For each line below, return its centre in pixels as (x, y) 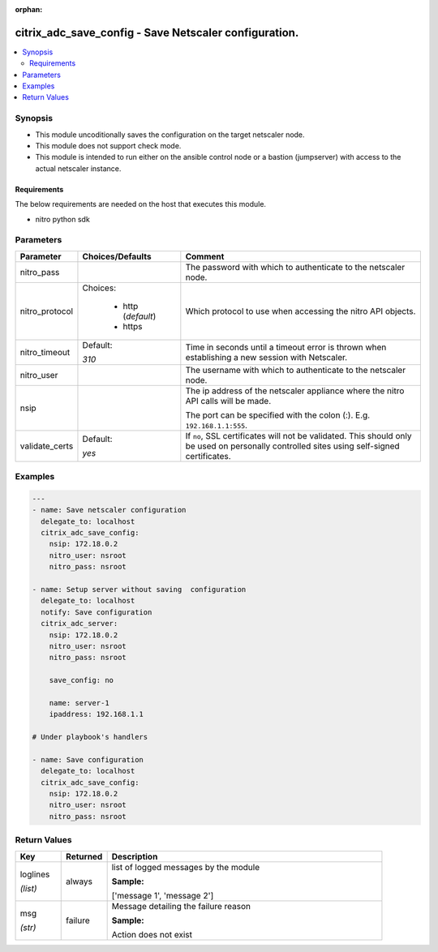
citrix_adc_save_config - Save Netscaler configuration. (157, 32)
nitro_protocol (46, 311)
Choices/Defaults (117, 256)
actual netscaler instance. (78, 168)
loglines (35, 874)
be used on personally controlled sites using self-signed (293, 446)
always (79, 881)
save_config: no (81, 680)
